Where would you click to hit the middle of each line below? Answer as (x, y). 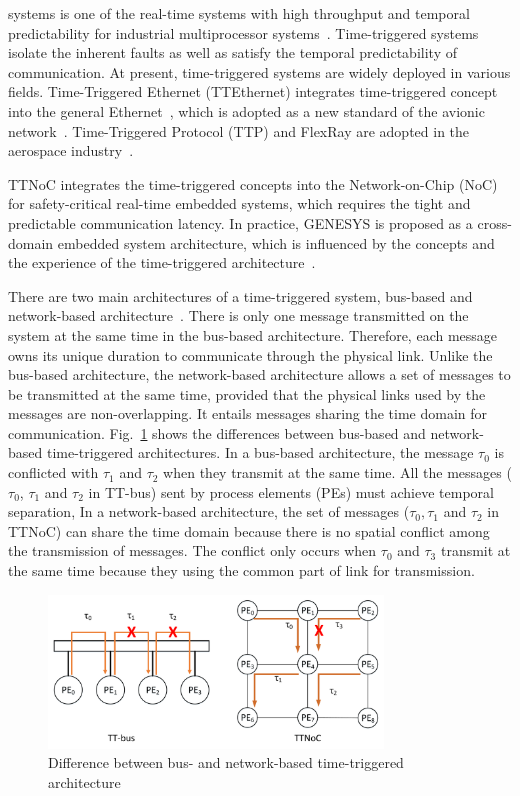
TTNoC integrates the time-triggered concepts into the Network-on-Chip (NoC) (253, 183)
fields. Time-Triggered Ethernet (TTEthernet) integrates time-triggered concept (253, 91)
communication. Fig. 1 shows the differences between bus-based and (217, 432)
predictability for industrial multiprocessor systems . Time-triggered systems (243, 32)
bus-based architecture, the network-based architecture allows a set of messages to (259, 374)
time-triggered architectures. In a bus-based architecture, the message (260, 452)
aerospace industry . (71, 150)
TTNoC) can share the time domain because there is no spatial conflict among (249, 530)
